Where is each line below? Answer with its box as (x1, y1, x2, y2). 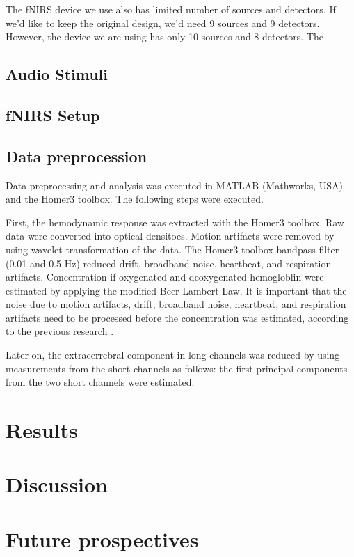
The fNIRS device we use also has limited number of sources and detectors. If (6, 2, 336, 16)
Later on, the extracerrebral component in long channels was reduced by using (6, 347, 340, 362)
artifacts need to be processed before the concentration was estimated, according (6, 310, 349, 324)
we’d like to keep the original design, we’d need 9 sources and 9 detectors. (6, 15, 320, 30)
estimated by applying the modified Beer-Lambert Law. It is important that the (6, 283, 347, 297)
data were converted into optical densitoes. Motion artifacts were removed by (6, 228, 335, 243)
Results (6, 416, 78, 444)
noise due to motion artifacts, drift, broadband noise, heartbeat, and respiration (6, 297, 346, 311)
